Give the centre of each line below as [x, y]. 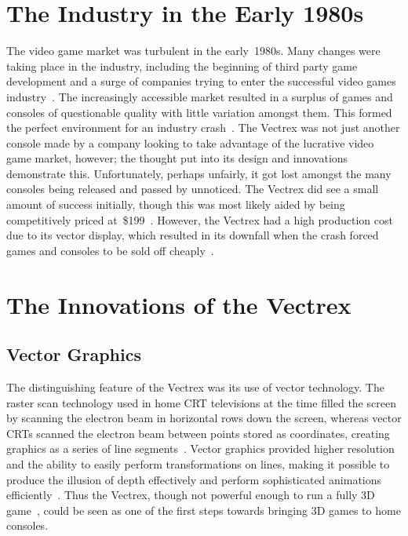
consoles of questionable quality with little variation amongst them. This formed [199, 112]
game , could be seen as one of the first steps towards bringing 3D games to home [204, 510]
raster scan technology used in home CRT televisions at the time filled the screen [201, 402]
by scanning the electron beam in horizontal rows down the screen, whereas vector [204, 418]
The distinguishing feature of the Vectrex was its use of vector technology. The [195, 387]
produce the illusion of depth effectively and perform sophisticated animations [194, 479]
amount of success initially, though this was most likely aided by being [176, 204]
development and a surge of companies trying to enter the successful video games [201, 81]
